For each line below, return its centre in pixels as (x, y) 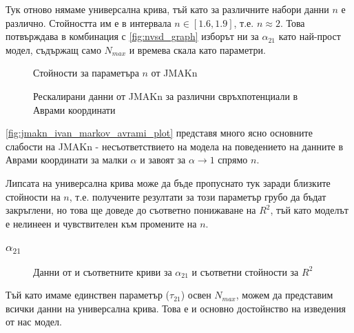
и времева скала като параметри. (197, 49)
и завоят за (163, 160)
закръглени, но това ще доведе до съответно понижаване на (131, 210)
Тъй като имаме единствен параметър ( (88, 295)
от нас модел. (34, 322)
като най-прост (310, 36)
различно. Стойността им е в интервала (88, 22)
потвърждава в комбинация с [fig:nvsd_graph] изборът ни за (132, 36)
